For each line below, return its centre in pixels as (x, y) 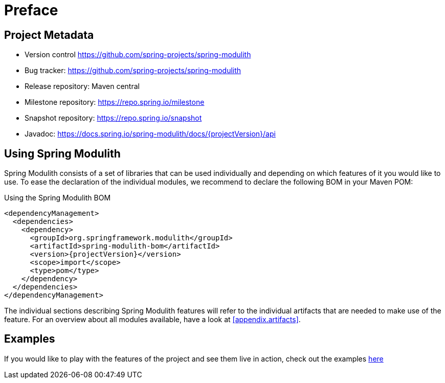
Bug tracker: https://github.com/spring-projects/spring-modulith (133, 71)
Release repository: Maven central (82, 86)
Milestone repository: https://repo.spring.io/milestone (115, 102)
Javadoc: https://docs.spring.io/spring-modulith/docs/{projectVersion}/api (150, 134)
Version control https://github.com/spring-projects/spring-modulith (138, 55)
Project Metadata (49, 35)
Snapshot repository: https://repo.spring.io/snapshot (113, 118)
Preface (31, 10)
